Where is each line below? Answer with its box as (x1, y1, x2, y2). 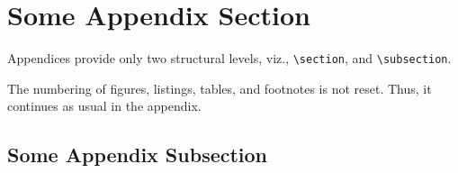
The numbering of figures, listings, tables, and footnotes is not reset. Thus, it (7, 78, 432, 97)
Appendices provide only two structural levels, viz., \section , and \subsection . (7, 49, 452, 68)
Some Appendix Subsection (7, 141, 268, 168)
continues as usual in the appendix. (7, 96, 202, 115)
